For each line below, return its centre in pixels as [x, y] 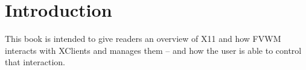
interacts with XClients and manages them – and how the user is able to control [153, 50]
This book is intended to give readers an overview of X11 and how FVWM [143, 39]
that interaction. [35, 62]
